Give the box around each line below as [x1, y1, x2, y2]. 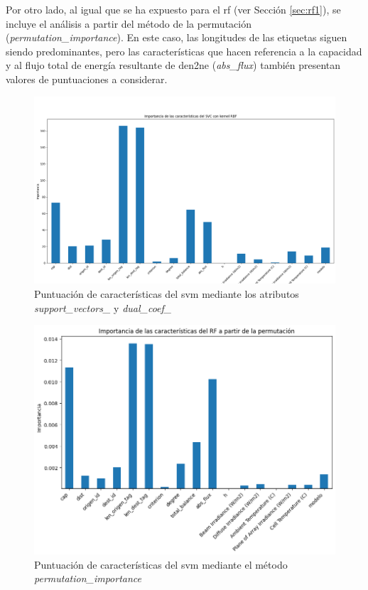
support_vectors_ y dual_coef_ [34, 300, 172, 315]
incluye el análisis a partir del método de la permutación [6, 16, 251, 31]
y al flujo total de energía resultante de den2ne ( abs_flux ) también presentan [6, 58, 341, 73]
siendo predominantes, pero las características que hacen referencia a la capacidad [6, 43, 362, 58]
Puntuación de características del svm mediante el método [34, 557, 288, 572]
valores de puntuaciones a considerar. [6, 71, 168, 86]
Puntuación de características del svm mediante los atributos [34, 286, 299, 301]
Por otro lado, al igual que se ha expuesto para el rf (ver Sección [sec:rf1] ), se [6, 2, 341, 16]
